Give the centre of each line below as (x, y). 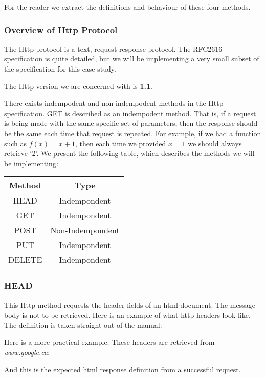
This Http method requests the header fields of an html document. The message (130, 305)
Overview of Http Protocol (61, 29)
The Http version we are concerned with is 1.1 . (78, 86)
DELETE (25, 260)
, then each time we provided (120, 143)
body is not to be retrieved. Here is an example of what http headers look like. (127, 315)
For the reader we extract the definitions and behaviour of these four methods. (127, 7)
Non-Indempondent (85, 230)
